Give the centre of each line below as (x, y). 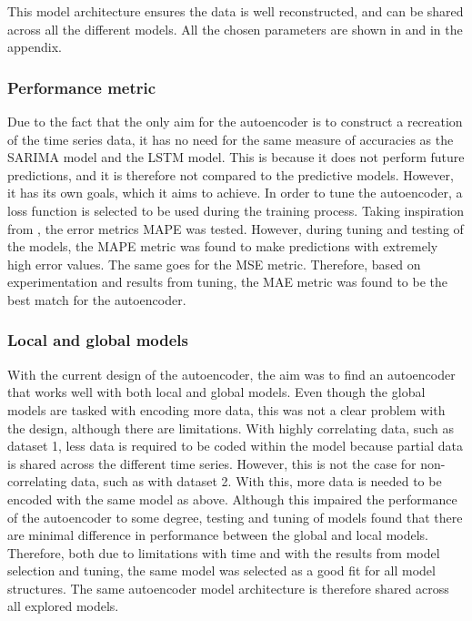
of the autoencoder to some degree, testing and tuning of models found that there (235, 517)
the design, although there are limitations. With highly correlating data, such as (231, 428)
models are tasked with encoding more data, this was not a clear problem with (226, 409)
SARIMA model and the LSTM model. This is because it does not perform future (236, 157)
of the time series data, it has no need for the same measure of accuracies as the (231, 139)
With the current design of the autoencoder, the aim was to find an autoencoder (231, 374)
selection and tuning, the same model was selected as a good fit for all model (221, 570)
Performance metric (82, 87)
